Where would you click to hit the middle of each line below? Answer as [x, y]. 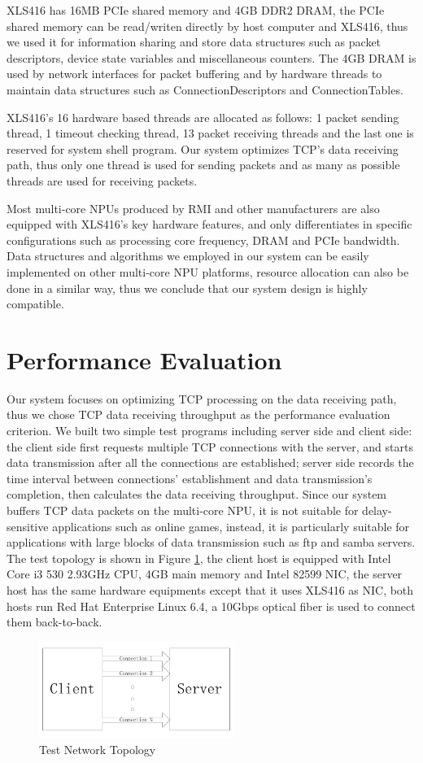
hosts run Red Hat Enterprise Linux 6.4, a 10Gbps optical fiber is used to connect [211, 606]
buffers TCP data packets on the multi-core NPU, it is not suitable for [183, 510]
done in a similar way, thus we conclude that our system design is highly [187, 288]
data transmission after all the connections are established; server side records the [210, 462]
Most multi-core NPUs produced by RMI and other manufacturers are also [193, 208]
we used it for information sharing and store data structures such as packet [194, 42]
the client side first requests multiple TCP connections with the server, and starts [210, 446]
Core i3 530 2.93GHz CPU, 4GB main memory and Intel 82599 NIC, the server [205, 574]
